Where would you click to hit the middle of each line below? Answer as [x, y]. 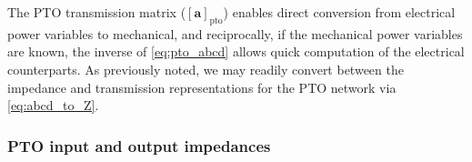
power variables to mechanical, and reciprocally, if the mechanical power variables [235, 33]
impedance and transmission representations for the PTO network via [202, 87]
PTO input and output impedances [139, 145]
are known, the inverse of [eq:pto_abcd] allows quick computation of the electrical [236, 51]
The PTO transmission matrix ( [97, 12]
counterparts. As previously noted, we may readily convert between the [206, 69]
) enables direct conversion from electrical [339, 12]
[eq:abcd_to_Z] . [53, 105]
